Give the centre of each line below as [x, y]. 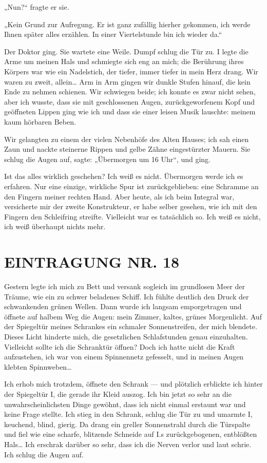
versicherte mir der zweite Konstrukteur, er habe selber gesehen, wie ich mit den [131, 206]
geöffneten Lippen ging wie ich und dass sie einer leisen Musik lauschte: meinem [130, 112]
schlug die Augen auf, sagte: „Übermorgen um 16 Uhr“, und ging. [108, 159]
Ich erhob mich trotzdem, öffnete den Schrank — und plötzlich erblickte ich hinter [133, 384]
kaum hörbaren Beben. [40, 121]
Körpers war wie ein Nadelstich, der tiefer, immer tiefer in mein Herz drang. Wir [131, 71]
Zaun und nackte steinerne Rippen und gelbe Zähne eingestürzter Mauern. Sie [127, 149]
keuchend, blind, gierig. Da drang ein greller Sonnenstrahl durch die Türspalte [127, 424]
